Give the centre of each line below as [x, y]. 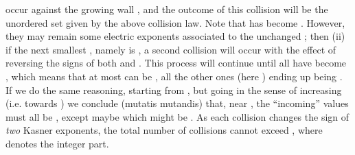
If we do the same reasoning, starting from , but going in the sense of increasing [174, 90]
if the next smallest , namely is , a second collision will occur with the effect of [171, 49]
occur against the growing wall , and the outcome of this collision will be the [167, 9]
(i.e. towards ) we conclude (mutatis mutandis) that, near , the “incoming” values [177, 103]
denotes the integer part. [57, 143]
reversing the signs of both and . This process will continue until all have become [176, 63]
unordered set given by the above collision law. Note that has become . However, [175, 22]
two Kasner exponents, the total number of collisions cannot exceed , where [164, 130]
